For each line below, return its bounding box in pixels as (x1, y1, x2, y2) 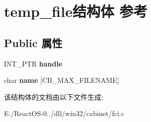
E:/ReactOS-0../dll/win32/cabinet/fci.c (4, 108, 124, 119)
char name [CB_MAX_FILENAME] (4, 75, 119, 85)
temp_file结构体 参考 (4, 1, 148, 21)
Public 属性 (4, 35, 63, 50)
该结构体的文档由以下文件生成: (4, 91, 103, 102)
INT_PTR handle (4, 58, 63, 68)
